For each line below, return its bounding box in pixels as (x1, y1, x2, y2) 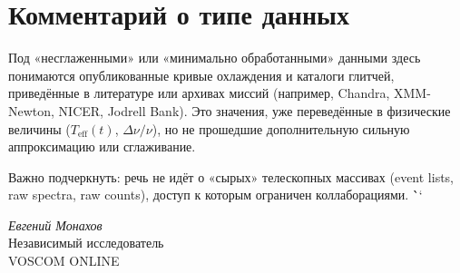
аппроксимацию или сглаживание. (8, 137, 196, 156)
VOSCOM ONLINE (8, 251, 120, 270)
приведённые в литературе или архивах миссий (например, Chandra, (8, 83, 390, 102)
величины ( (8, 119, 71, 138)
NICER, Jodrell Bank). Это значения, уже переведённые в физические (58, 101, 451, 120)
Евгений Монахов (8, 215, 103, 234)
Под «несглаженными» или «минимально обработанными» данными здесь (8, 48, 421, 67)
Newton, (8, 101, 54, 120)
